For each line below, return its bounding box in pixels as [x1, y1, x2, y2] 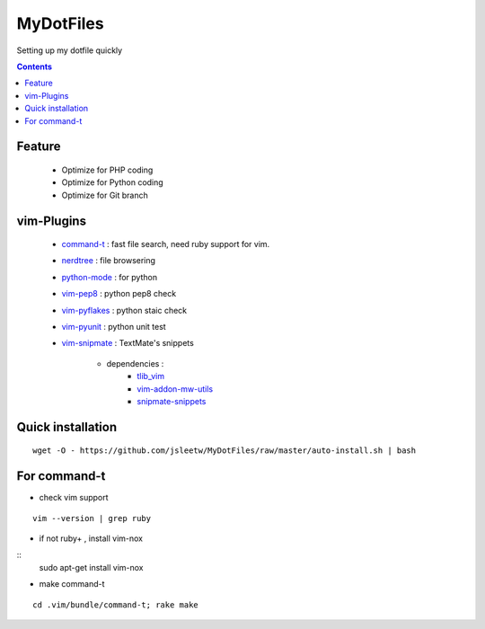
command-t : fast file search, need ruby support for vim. [61, 239, 270, 250]
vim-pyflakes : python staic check [61, 305, 188, 315]
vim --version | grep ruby [32, 513, 152, 523]
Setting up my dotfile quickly [16, 45, 123, 56]
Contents [16, 61, 53, 72]
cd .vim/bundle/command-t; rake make [32, 599, 199, 610]
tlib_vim [137, 371, 165, 382]
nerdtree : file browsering [61, 255, 156, 266]
